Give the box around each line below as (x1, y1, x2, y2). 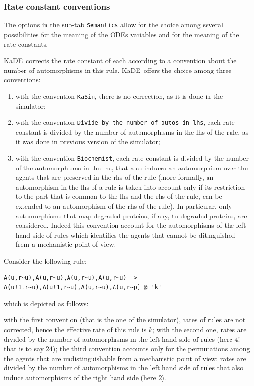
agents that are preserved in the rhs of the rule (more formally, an (15, 172, 214, 182)
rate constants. (4, 39, 48, 49)
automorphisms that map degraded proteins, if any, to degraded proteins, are (15, 210, 247, 220)
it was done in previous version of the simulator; (15, 136, 160, 146)
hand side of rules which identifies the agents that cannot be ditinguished (15, 229, 235, 240)
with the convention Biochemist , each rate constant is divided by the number (15, 152, 249, 163)
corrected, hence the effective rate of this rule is (4, 324, 147, 334)
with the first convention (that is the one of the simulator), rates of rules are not (4, 314, 246, 325)
